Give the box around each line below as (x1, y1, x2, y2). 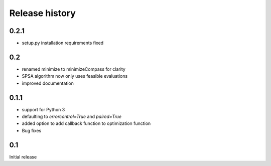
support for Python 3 (22, 106, 65, 112)
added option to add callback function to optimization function (22, 120, 151, 126)
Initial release (9, 153, 37, 160)
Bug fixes (22, 127, 42, 133)
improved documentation (22, 80, 74, 86)
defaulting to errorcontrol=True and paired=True (22, 113, 122, 120)
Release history (9, 8, 76, 19)
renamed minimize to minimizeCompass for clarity (22, 66, 125, 72)
